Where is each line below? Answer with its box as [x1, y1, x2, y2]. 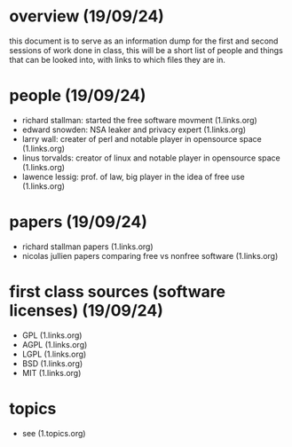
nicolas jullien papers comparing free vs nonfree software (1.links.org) [21, 250, 279, 261]
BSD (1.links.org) [21, 357, 83, 369]
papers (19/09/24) [9, 212, 148, 232]
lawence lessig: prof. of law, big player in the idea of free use [21, 171, 246, 182]
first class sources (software [9, 282, 226, 302]
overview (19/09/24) [9, 6, 164, 27]
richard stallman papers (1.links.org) [21, 241, 154, 252]
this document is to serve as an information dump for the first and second [9, 35, 279, 46]
